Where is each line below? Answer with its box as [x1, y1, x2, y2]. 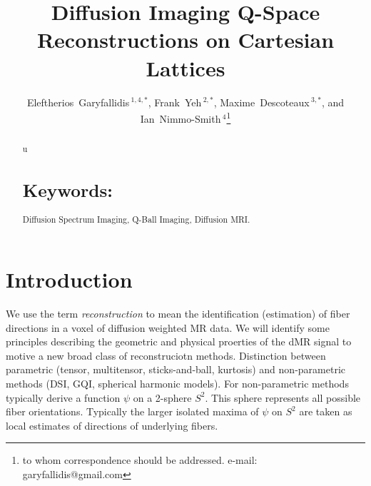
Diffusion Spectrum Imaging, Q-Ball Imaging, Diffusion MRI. [22, 213, 250, 226]
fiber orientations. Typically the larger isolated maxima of [6, 404, 259, 419]
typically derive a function [6, 390, 121, 405]
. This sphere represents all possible [205, 390, 361, 405]
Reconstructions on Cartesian [36, 25, 335, 54]
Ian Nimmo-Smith [140, 111, 221, 126]
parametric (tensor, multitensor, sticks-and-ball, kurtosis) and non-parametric [6, 362, 345, 377]
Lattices [146, 53, 225, 82]
